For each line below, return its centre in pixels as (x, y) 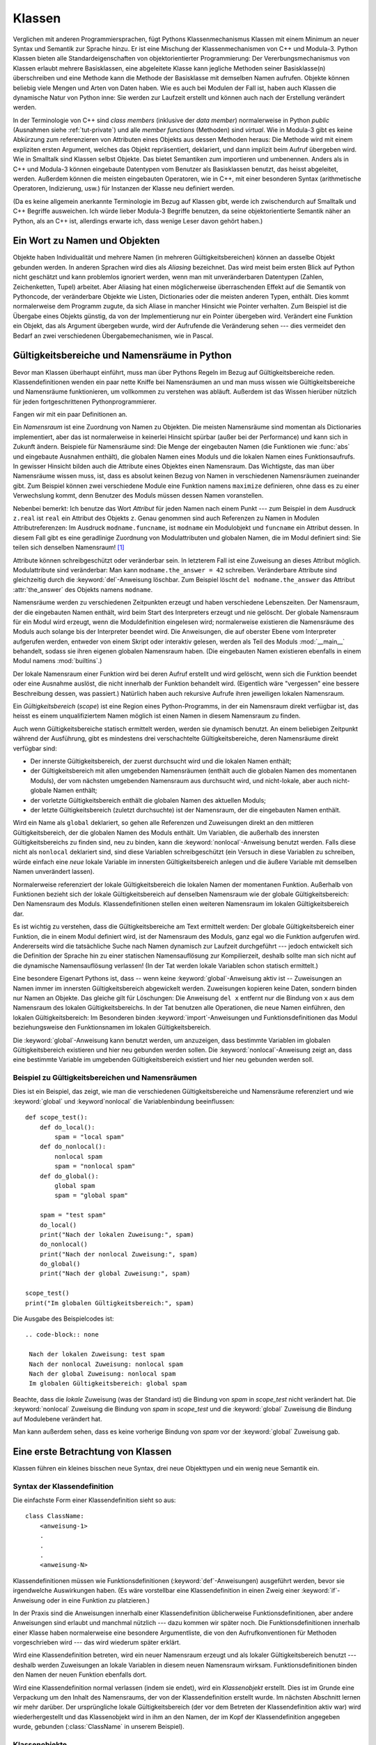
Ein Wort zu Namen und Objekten (86, 241)
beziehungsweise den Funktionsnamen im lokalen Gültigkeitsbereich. (112, 1027)
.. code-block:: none (62, 1335)
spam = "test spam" (73, 1215)
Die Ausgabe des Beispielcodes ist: (63, 1319)
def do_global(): (69, 1176)
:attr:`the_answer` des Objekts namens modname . (83, 589)
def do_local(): (67, 1127)
